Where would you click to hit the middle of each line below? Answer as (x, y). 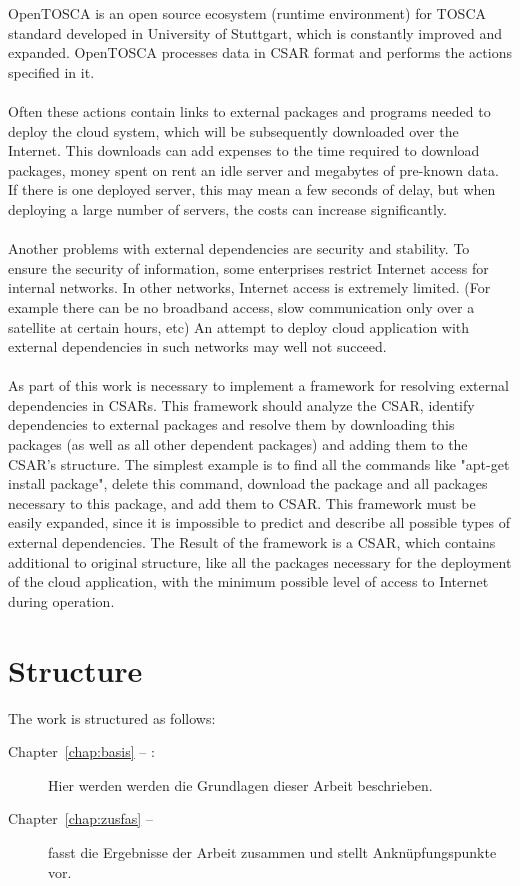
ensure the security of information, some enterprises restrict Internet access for (248, 267)
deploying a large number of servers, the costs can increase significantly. (227, 208)
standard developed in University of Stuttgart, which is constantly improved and (255, 32)
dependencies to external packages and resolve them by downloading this (231, 424)
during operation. (61, 600)
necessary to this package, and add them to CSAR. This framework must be (242, 502)
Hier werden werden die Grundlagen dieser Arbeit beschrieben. (240, 784)
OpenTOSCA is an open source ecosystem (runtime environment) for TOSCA (247, 13)
